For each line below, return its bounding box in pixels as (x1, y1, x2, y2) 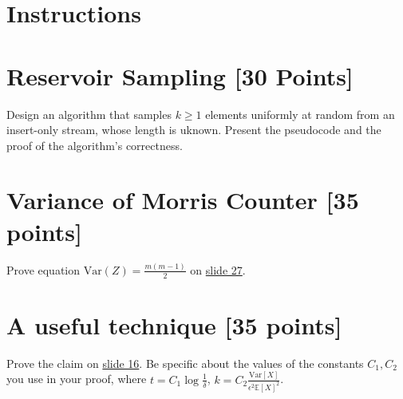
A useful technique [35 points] (6, 308, 342, 341)
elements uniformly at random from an (205, 105, 395, 122)
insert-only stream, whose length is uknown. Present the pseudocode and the (6, 121, 381, 138)
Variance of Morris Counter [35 (6, 184, 359, 216)
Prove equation (6, 261, 81, 278)
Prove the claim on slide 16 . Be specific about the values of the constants (6, 354, 364, 371)
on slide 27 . (190, 261, 246, 278)
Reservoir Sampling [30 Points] (6, 59, 354, 92)
